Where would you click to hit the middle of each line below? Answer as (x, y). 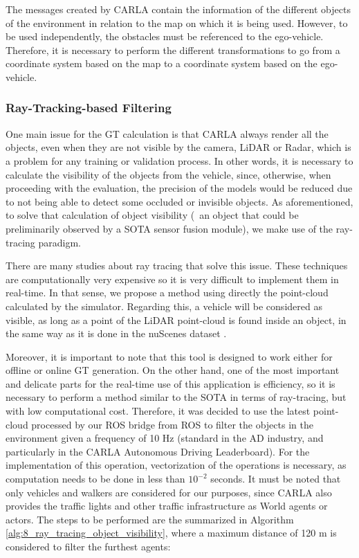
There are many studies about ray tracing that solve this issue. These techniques (177, 265)
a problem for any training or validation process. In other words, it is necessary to (179, 160)
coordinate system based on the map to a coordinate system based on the (162, 63)
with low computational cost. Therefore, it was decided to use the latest (158, 411)
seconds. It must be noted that (276, 479)
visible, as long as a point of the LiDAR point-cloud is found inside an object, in (176, 319)
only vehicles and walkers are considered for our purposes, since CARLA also (169, 492)
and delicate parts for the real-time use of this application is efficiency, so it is (171, 383)
